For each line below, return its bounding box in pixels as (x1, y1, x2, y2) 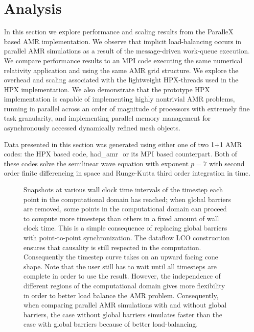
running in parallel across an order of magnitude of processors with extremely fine (4, 103, 250, 113)
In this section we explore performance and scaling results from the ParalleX (4, 26, 234, 37)
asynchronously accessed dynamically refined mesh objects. (4, 123, 181, 133)
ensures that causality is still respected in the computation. (23, 242, 201, 252)
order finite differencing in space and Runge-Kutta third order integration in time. (4, 168, 251, 178)
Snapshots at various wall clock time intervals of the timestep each (23, 184, 223, 195)
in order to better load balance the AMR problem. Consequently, (23, 290, 219, 300)
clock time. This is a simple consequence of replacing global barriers (23, 223, 227, 233)
